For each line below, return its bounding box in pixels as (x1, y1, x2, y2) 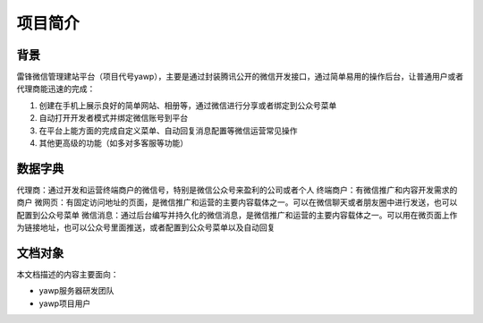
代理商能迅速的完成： (16, 83, 96, 94)
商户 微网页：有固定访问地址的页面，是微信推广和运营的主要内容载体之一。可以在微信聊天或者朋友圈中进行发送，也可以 (16, 197, 458, 208)
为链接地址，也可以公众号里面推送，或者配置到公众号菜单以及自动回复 (16, 222, 275, 233)
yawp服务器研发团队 (38, 285, 114, 296)
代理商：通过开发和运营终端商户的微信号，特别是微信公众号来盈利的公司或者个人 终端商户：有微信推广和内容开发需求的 (16, 184, 458, 195)
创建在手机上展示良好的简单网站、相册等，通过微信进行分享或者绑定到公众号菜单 (38, 99, 337, 111)
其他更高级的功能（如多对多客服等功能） (38, 138, 188, 149)
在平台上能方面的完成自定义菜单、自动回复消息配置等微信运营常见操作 (38, 125, 298, 136)
